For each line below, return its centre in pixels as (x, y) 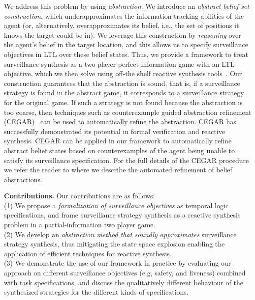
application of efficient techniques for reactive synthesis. (88, 253)
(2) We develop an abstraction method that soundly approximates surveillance (120, 234)
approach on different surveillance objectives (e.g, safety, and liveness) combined (125, 273)
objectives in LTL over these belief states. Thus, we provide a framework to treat (126, 54)
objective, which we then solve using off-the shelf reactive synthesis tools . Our (123, 73)
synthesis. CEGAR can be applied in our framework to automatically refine (118, 141)
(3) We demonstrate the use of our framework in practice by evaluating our (118, 263)
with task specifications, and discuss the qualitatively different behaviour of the (124, 282)
